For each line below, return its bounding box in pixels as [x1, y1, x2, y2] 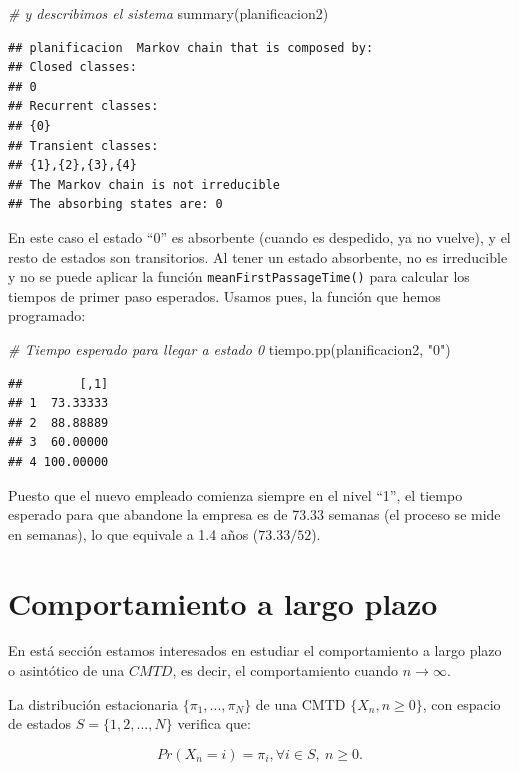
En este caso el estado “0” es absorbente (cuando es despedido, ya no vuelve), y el [8, 226, 511, 247]
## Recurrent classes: [8, 99, 159, 114]
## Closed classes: [8, 60, 137, 75]
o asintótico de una [8, 660, 125, 681]
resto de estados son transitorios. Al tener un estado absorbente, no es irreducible [8, 246, 508, 267]
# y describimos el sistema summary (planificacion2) [8, 3, 329, 23]
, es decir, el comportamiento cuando [172, 660, 399, 681]
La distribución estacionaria [8, 693, 179, 714]
